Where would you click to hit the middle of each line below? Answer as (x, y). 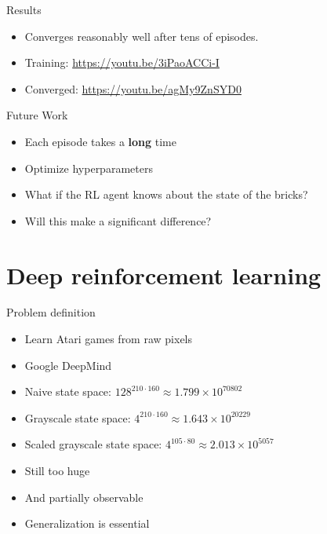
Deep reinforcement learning (164, 274)
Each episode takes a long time (100, 141)
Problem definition (51, 312)
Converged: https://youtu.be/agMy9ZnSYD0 (133, 88)
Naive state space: (68, 391)
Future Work (37, 115)
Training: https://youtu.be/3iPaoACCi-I (122, 62)
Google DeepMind (68, 365)
